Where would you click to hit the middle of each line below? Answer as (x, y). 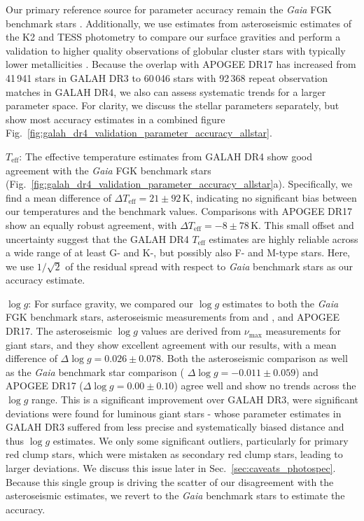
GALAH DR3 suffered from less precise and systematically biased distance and (175, 427)
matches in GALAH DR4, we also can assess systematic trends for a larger (166, 91)
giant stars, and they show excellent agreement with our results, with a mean (171, 344)
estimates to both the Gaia (280, 303)
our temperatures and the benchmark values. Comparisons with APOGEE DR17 (179, 211)
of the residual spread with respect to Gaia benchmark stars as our (209, 266)
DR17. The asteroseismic (59, 331)
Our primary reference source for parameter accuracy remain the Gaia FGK (169, 9)
